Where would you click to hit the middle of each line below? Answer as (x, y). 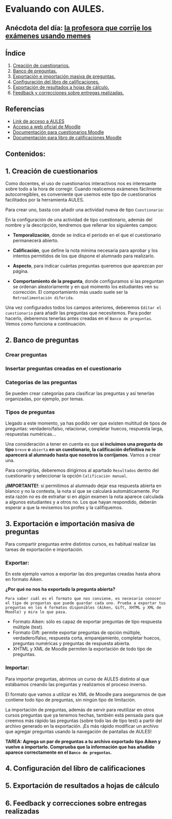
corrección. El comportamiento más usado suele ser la (70, 292)
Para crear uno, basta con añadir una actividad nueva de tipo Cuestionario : (85, 210)
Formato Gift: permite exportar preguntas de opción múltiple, (77, 633)
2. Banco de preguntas (42, 340)
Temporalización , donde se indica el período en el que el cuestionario (87, 235)
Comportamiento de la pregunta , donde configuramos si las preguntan (88, 281)
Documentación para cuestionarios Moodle (58, 132)
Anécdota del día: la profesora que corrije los (79, 28)
